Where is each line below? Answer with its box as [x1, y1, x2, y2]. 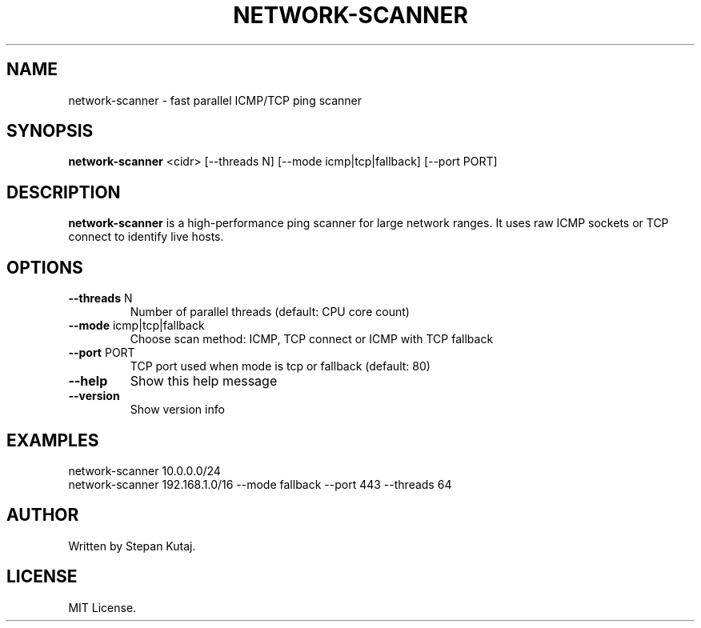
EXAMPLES [6, 430, 99, 450]
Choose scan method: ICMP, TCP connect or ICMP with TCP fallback [130, 332, 494, 346]
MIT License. [68, 600, 137, 614]
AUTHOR [6, 505, 79, 526]
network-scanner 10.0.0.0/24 [68, 463, 221, 478]
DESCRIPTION [6, 182, 121, 202]
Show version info [130, 402, 225, 417]
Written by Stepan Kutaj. [68, 538, 196, 553]
